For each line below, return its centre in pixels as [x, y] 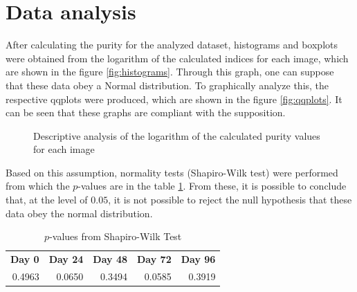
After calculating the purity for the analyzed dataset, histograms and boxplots [172, 45]
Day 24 [66, 259]
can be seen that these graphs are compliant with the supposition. [146, 112]
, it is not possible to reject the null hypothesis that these [230, 200]
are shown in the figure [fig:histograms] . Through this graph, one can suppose [170, 72]
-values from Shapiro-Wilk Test [116, 236]
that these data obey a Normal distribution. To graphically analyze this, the [167, 85]
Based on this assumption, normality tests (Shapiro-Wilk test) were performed [172, 172]
